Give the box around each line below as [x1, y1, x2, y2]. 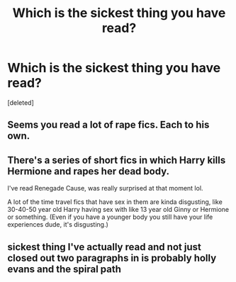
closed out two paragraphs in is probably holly [7, 252, 217, 264]
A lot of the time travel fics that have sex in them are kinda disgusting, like [7, 198, 223, 206]
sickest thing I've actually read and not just [7, 241, 202, 253]
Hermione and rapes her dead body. [7, 165, 170, 177]
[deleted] [7, 98, 34, 107]
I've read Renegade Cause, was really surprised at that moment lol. [7, 184, 203, 193]
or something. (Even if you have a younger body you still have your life [7, 213, 213, 221]
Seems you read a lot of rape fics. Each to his [7, 119, 210, 131]
